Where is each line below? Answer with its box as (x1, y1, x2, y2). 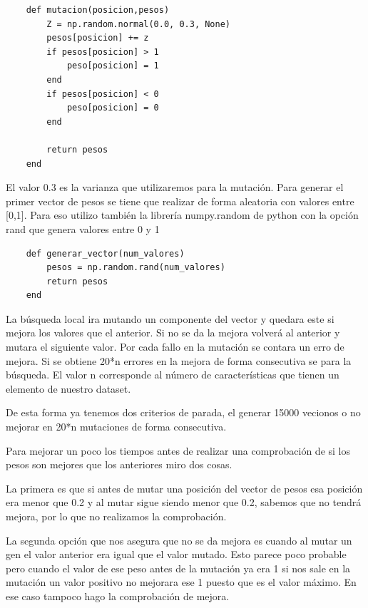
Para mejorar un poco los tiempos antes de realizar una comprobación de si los (6, 443, 351, 458)
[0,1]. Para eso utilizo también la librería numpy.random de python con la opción (6, 207, 359, 222)
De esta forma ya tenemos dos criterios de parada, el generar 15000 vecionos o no (6, 405, 361, 420)
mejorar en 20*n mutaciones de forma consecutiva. (6, 419, 227, 434)
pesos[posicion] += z (46, 33, 149, 43)
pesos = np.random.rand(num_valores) (46, 262, 225, 273)
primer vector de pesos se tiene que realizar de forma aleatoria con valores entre (6, 193, 354, 208)
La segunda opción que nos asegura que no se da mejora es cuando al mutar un (6, 532, 352, 547)
